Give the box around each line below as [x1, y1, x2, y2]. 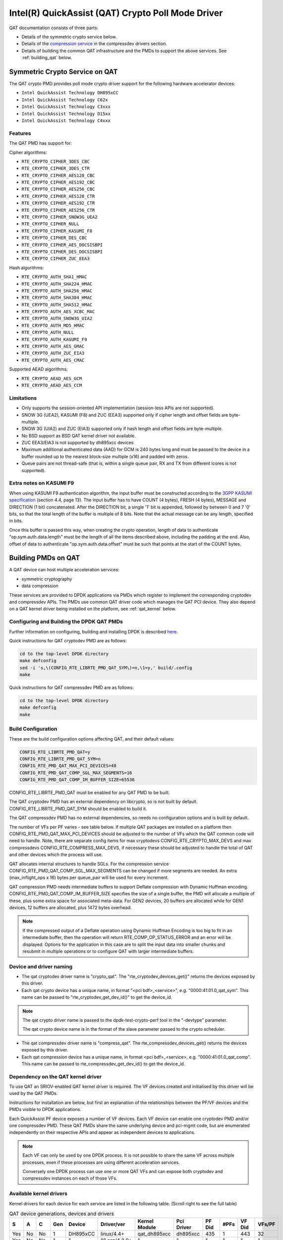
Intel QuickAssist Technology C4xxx [21, 118, 111, 124]
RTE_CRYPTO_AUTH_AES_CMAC [21, 357, 85, 363]
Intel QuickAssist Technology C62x [21, 97, 109, 103]
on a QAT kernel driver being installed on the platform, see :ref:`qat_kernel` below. [9, 606, 176, 612]
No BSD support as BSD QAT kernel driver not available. [21, 433, 136, 438]
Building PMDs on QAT [9, 554, 80, 562]
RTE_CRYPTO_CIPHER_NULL [21, 221, 79, 227]
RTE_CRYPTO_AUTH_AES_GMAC [21, 344, 85, 349]
